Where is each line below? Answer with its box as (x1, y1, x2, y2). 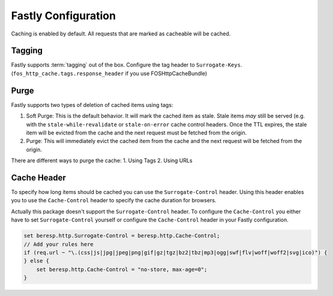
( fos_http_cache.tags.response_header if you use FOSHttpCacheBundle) (11, 70, 208, 77)
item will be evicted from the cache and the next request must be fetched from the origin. (26, 129, 247, 136)
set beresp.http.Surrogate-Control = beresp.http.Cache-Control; (23, 232, 220, 240)
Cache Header (11, 172, 66, 183)
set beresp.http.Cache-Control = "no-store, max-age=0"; (36, 266, 208, 273)
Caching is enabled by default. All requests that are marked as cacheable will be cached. (11, 30, 231, 37)
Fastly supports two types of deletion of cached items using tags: (11, 101, 173, 108)
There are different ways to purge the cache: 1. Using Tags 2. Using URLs (11, 157, 193, 165)
